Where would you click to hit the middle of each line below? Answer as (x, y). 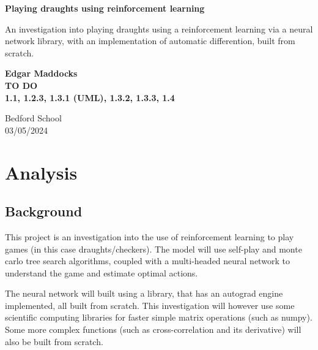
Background (44, 211)
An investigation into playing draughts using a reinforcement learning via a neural (159, 29)
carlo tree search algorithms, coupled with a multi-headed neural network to (147, 261)
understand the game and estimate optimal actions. (102, 272)
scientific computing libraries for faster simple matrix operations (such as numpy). (159, 317)
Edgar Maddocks (41, 73)
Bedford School (33, 118)
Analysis (41, 172)
